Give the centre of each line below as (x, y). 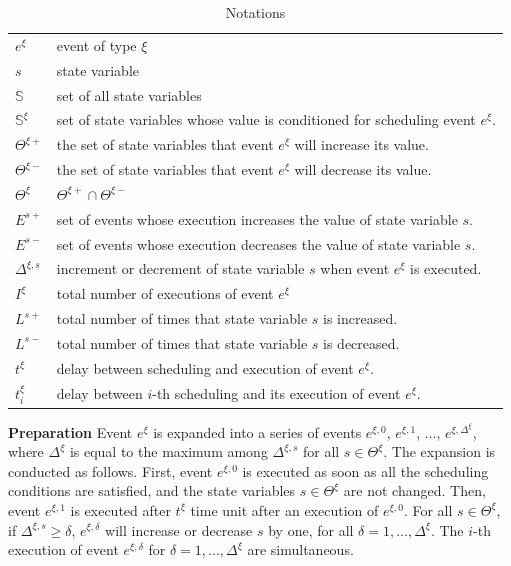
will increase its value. (361, 144)
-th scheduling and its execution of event (276, 393)
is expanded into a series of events (257, 431)
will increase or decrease (179, 529)
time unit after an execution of (284, 509)
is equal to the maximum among (168, 451)
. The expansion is (439, 451)
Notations (255, 12)
